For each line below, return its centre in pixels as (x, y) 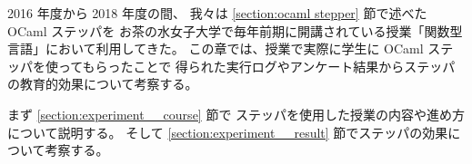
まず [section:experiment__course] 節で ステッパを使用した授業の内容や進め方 (236, 114)
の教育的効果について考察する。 (103, 84)
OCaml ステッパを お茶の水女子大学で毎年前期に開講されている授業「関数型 (235, 30)
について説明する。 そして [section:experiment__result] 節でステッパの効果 (228, 132)
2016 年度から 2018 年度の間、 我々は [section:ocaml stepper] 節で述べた (217, 13)
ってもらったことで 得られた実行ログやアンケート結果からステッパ (256, 66)
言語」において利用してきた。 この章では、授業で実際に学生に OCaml (216, 48)
